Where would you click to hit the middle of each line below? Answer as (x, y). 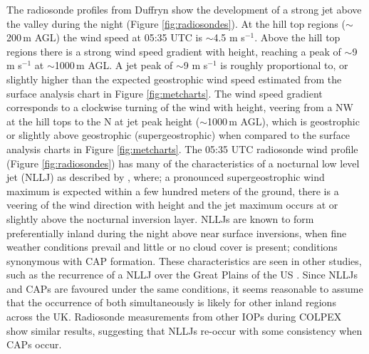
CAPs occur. (34, 344)
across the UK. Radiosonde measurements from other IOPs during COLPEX (174, 317)
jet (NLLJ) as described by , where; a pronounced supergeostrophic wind (166, 177)
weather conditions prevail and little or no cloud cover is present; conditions (172, 247)
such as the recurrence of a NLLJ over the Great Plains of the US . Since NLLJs (182, 275)
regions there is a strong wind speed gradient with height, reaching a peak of (174, 51)
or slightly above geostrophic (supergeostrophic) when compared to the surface (178, 135)
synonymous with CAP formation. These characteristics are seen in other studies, (184, 260)
